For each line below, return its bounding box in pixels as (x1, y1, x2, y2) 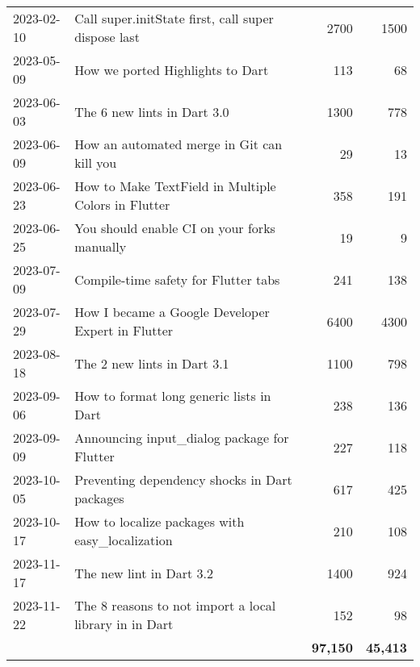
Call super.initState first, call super (74, 9, 274, 27)
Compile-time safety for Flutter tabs (74, 269, 280, 289)
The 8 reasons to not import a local (74, 596, 276, 615)
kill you (74, 153, 117, 172)
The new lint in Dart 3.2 (74, 563, 213, 582)
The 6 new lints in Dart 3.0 (74, 102, 229, 121)
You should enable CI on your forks (74, 219, 275, 237)
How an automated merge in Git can (74, 135, 283, 153)
